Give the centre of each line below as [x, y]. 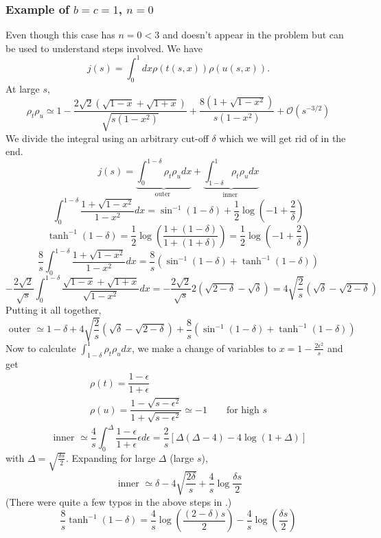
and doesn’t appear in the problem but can [253, 35]
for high [243, 410]
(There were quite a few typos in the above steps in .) [119, 501]
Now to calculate [41, 348]
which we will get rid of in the [282, 138]
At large [23, 88]
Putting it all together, [54, 310]
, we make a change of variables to [204, 348]
